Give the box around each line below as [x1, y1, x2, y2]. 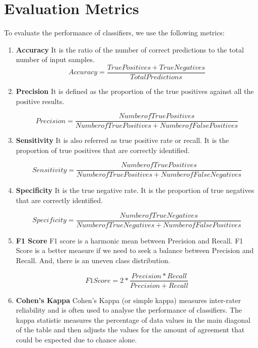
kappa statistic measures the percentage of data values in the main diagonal [16, 314, 250, 325]
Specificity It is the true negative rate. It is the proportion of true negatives [16, 185, 254, 195]
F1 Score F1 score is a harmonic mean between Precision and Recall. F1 [16, 235, 243, 245]
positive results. [16, 95, 64, 106]
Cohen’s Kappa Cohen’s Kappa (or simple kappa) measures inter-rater [16, 294, 241, 305]
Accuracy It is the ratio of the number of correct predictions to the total [16, 44, 244, 55]
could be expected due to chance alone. [16, 334, 137, 344]
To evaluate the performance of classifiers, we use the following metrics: [4, 27, 225, 38]
